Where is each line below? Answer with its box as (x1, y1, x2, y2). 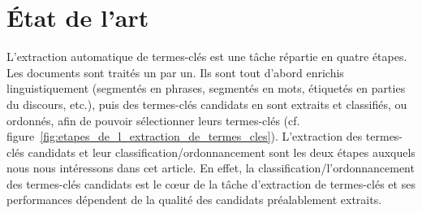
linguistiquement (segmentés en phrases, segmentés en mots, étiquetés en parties (6, 80, 406, 97)
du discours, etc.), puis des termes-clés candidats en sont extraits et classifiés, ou (6, 95, 407, 112)
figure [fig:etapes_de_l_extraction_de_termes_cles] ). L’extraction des (6, 128, 363, 145)
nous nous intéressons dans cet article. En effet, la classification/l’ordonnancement (6, 159, 415, 176)
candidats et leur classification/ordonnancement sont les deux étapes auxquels (28, 143, 416, 160)
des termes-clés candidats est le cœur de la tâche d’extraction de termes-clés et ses (6, 175, 416, 192)
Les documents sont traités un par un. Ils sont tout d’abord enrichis (6, 63, 344, 80)
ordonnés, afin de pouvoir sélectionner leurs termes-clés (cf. (6, 111, 300, 128)
